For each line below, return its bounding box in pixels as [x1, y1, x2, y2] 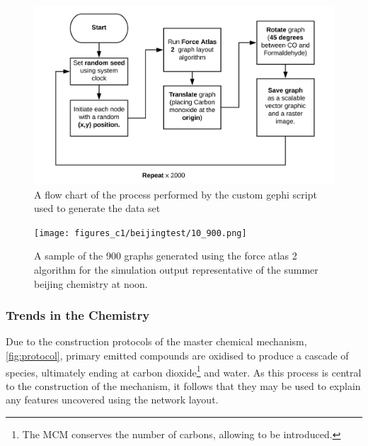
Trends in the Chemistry [6, 306, 150, 324]
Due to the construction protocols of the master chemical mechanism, [6, 334, 307, 349]
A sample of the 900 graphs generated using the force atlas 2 [34, 248, 297, 263]
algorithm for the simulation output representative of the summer [34, 262, 318, 277]
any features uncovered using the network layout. [6, 392, 219, 407]
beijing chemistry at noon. [34, 276, 148, 291]
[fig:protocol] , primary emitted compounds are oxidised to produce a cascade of [6, 348, 349, 363]
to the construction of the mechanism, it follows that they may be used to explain [6, 378, 361, 393]
